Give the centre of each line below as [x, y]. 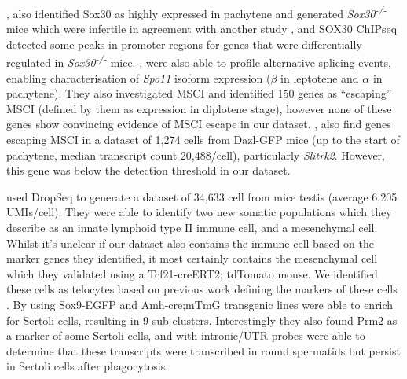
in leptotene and [320, 77]
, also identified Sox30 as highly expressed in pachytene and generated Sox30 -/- [196, 12]
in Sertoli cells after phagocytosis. [88, 366]
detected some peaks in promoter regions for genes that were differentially [184, 44]
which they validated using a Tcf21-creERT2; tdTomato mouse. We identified [192, 273]
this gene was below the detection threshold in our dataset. [148, 170]
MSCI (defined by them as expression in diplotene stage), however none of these [199, 108]
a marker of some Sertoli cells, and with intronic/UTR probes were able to [186, 335]
